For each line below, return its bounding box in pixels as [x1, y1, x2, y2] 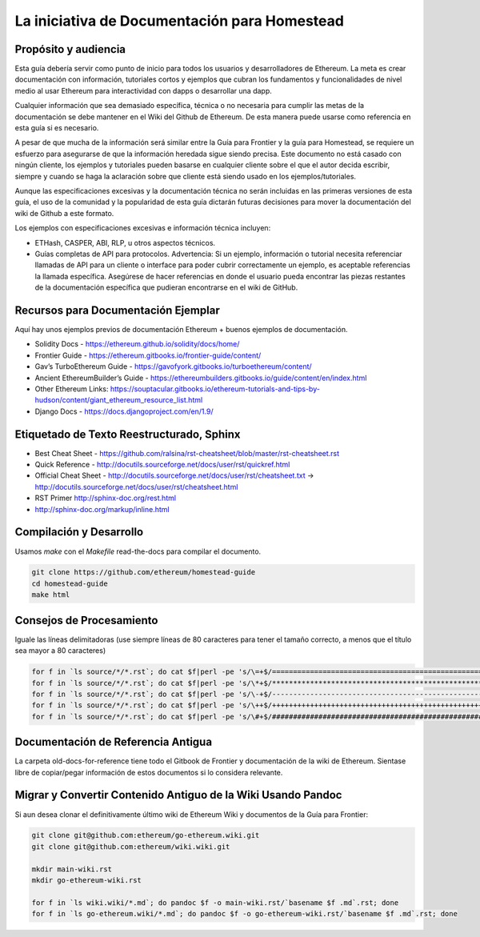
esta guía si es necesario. [14, 123, 99, 133]
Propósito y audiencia [14, 42, 126, 56]
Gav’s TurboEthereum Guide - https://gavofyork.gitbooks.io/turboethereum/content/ [34, 362, 312, 371]
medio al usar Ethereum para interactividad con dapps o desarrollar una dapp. [14, 86, 272, 95]
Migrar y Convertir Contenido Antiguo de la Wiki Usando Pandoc [14, 788, 342, 802]
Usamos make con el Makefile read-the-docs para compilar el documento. [14, 547, 262, 556]
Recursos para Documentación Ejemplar [14, 303, 220, 317]
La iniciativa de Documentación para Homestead [14, 12, 344, 30]
